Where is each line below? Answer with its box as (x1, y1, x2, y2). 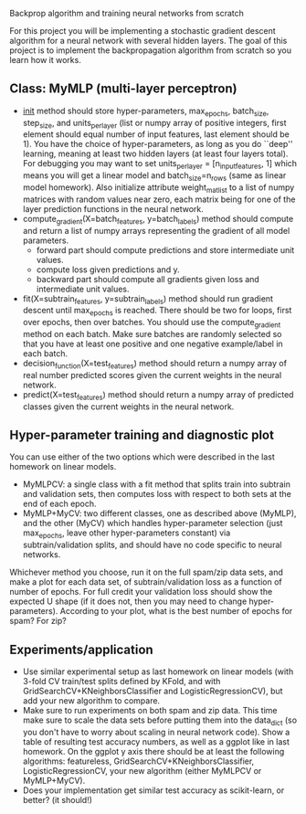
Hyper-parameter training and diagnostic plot (9, 427, 274, 442)
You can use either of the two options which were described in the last (9, 451, 276, 462)
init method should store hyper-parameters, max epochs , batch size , (22, 105, 269, 118)
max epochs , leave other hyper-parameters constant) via (22, 527, 231, 541)
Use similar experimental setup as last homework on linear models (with (22, 666, 294, 677)
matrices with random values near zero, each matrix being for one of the (22, 194, 296, 205)
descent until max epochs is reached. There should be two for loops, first (22, 305, 292, 318)
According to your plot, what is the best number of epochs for (59, 606, 293, 617)
